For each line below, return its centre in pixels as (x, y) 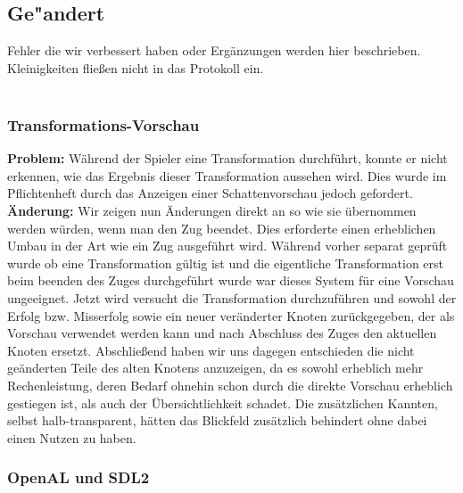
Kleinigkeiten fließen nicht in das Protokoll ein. (136, 67)
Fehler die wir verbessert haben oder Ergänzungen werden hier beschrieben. (214, 50)
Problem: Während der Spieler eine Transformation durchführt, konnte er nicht (227, 158)
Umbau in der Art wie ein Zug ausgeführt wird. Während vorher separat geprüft (227, 246)
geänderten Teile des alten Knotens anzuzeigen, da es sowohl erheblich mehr (215, 368)
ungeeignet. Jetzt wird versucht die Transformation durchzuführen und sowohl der (232, 297)
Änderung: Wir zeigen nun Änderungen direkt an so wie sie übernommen (212, 210)
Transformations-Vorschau (103, 124)
